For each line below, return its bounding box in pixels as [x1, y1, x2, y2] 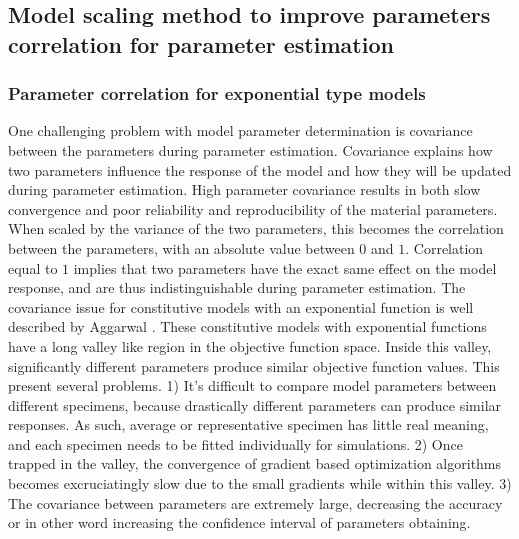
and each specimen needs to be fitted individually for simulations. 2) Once [8, 433, 463, 454]
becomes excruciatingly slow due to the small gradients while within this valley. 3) [8, 473, 512, 494]
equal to [8, 257, 58, 278]
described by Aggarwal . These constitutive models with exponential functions [8, 316, 487, 337]
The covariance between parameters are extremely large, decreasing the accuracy [8, 492, 503, 513]
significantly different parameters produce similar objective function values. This [8, 355, 500, 376]
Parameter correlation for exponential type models [8, 81, 426, 106]
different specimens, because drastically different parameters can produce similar [8, 394, 502, 415]
